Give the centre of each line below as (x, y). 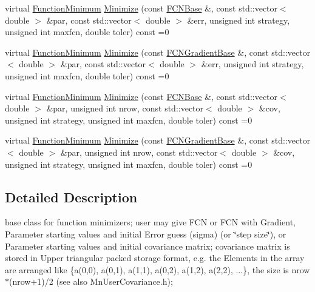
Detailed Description (71, 197)
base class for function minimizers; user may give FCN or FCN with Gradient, (150, 222)
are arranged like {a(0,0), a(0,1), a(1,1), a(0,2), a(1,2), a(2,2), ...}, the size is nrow (157, 269)
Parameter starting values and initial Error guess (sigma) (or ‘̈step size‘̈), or (146, 234)
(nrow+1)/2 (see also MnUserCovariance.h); (91, 281)
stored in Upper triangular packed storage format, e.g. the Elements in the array (155, 258)
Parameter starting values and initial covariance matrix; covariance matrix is (147, 246)
